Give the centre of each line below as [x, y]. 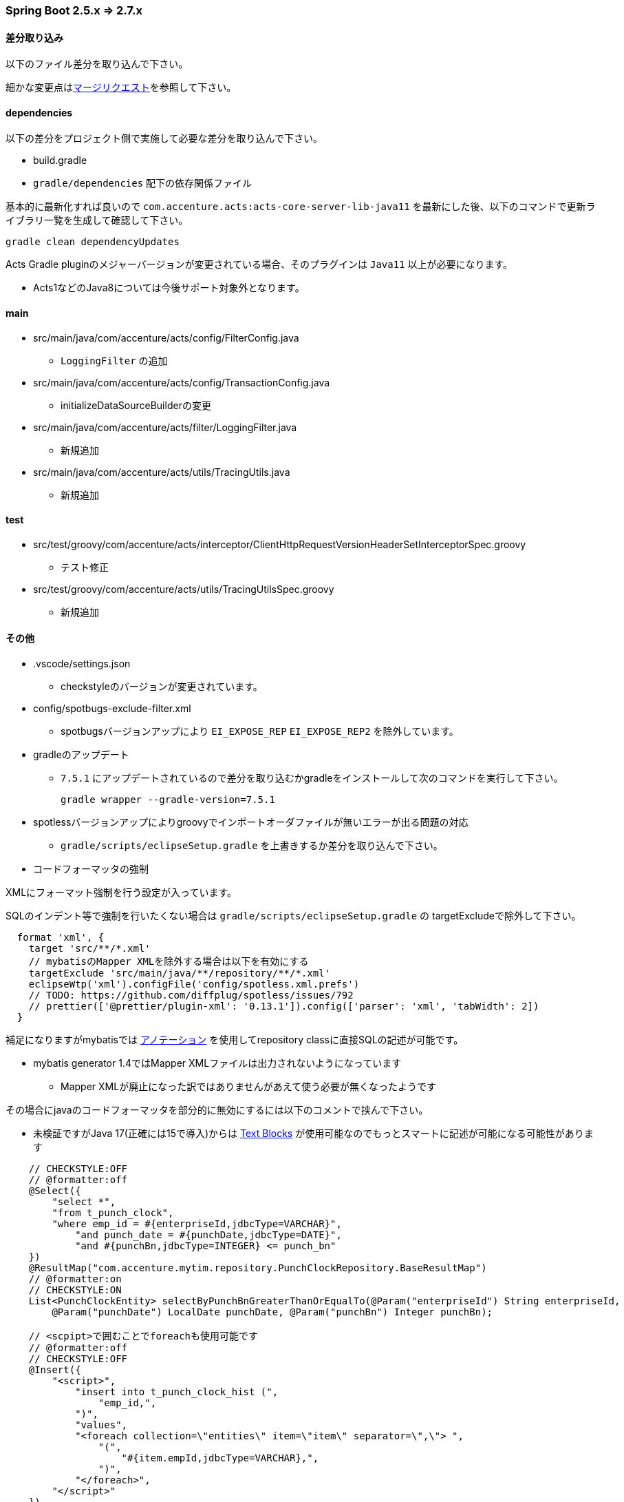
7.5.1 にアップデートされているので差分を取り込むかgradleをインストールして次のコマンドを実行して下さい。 [312, 778]
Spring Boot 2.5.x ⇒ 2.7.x [74, 10]
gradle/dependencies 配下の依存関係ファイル [143, 183]
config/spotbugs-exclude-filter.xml [112, 709]
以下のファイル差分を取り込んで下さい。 [97, 64]
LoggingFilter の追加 [114, 360]
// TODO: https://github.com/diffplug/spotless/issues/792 [191, 995]
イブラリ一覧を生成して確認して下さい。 [97, 220]
